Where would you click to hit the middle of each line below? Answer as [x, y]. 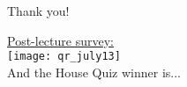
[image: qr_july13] [64, 57]
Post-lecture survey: [60, 40]
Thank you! [38, 11]
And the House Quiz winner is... [94, 72]
